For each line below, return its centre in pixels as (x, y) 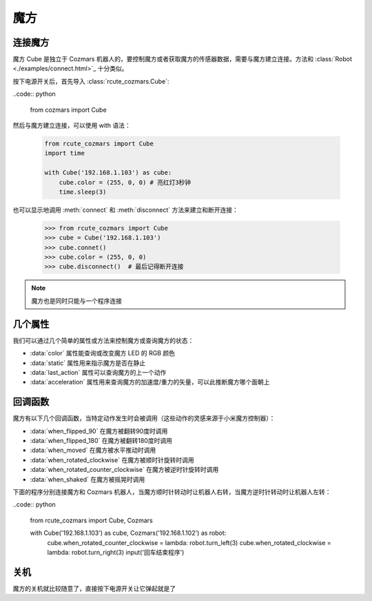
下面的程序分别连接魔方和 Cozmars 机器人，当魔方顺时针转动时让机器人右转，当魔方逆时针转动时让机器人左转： (172, 492)
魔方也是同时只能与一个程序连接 (76, 301)
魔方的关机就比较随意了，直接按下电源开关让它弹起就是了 (94, 588)
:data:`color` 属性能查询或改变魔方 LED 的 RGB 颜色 (103, 353)
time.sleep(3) (83, 192)
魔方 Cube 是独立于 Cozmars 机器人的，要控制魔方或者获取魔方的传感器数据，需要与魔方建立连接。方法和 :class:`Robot (183, 59)
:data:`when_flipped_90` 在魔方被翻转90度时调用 (99, 431)
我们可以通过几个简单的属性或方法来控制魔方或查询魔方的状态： (103, 340)
